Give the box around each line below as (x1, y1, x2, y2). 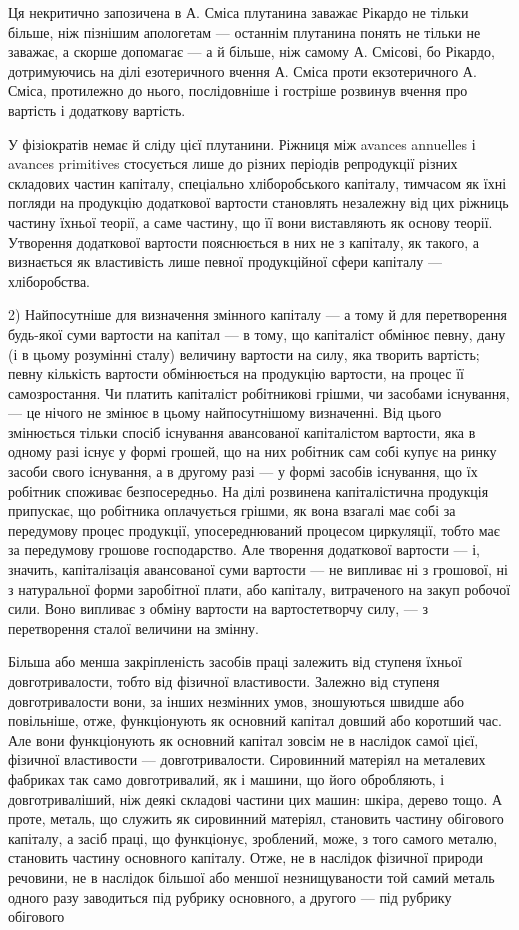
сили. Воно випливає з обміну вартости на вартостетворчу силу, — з (8, 598, 428, 619)
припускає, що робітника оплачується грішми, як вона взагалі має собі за (8, 500, 456, 521)
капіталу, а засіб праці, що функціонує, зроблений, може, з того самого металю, (8, 827, 498, 848)
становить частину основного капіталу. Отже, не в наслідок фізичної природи (8, 847, 484, 868)
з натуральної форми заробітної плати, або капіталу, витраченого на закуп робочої (8, 578, 511, 599)
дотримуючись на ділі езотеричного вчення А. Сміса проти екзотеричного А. (8, 60, 477, 81)
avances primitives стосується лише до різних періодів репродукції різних (8, 153, 458, 174)
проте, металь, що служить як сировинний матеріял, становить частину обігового (8, 808, 504, 829)
